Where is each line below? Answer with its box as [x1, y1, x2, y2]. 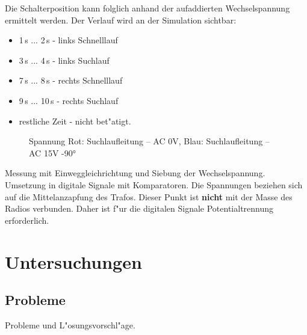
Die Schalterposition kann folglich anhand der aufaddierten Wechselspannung [5, 2, 290, 14]
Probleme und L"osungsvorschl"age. [5, 318, 135, 331]
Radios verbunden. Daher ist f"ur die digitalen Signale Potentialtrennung [5, 202, 274, 215]
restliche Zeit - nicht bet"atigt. [19, 114, 131, 127]
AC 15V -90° [29, 146, 76, 159]
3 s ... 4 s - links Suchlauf [19, 54, 110, 66]
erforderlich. [5, 214, 49, 226]
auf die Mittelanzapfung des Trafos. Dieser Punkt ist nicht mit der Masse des [5, 190, 293, 203]
